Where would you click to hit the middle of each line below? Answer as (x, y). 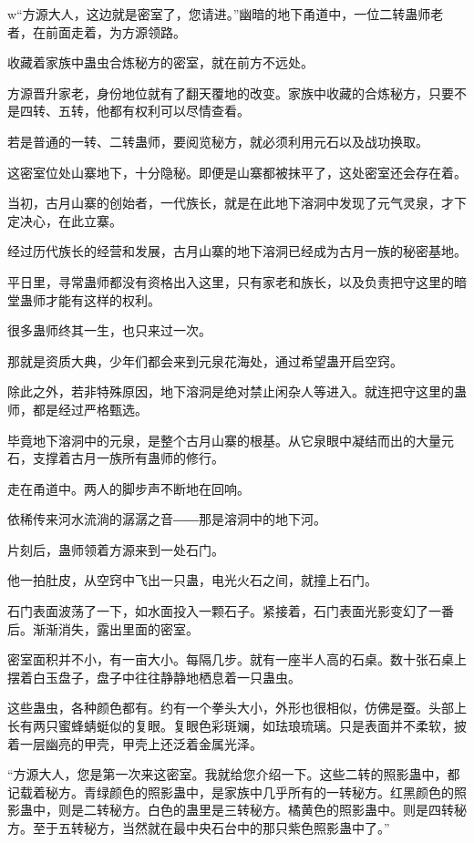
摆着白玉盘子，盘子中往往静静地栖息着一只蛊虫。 (154, 677)
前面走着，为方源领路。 (115, 31)
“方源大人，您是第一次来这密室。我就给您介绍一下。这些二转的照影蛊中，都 (234, 774)
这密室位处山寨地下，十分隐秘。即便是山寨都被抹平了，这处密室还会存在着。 (237, 172)
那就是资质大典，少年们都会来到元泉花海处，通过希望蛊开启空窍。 (205, 360)
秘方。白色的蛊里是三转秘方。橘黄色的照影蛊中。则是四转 (281, 810)
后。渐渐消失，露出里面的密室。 (103, 628)
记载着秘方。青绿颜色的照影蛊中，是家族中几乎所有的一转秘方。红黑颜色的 (231, 792)
